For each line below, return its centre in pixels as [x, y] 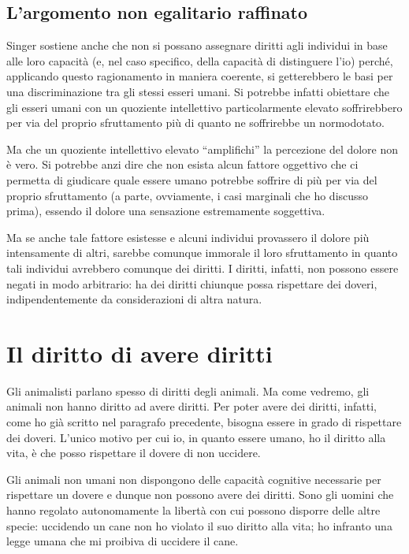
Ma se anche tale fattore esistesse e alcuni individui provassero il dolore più [188, 237]
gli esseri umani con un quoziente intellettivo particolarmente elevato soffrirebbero [204, 107]
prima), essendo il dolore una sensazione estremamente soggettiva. [166, 211]
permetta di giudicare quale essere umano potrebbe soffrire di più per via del [192, 179]
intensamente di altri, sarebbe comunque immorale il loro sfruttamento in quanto [202, 253]
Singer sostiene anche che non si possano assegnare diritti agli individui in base [197, 45]
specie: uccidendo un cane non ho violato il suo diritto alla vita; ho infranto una [199, 525]
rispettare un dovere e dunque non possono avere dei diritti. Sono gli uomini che [200, 495]
